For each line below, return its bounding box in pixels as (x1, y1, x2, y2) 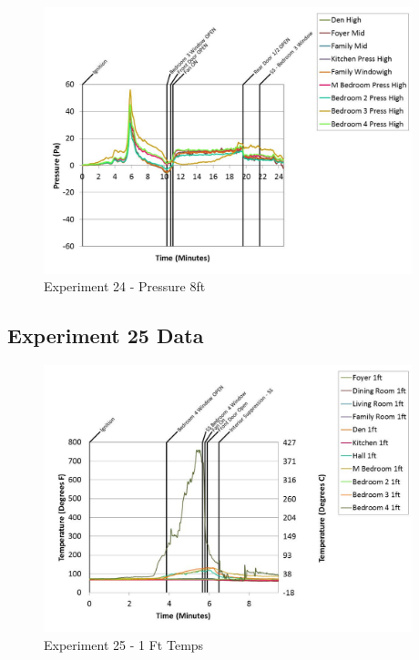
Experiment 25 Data (7, 321, 204, 350)
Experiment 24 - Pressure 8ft (44, 277, 206, 296)
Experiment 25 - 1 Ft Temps (44, 635, 204, 654)
